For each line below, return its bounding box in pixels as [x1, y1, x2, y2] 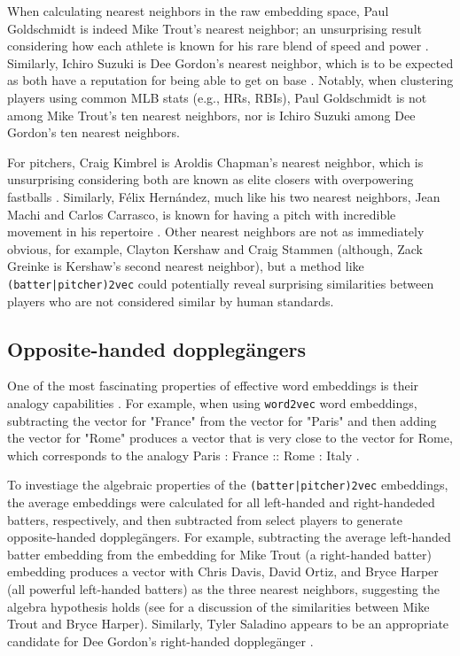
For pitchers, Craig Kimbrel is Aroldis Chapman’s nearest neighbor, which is [7, 152, 424, 171]
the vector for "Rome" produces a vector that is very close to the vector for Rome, [7, 428, 453, 447]
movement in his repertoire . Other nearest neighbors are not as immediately [7, 222, 425, 241]
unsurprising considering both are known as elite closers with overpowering [7, 170, 414, 189]
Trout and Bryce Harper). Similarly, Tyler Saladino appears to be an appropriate [7, 614, 449, 633]
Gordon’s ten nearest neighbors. [7, 123, 180, 142]
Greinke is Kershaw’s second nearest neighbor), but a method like [7, 257, 364, 275]
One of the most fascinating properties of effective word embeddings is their [7, 376, 419, 395]
